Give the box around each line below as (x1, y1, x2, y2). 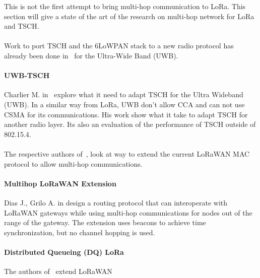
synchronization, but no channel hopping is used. (4, 227, 155, 237)
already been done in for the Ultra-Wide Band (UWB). (4, 50, 178, 60)
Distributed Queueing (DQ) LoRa (4, 246, 124, 257)
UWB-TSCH (4, 70, 50, 81)
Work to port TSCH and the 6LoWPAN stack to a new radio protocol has (4, 40, 234, 51)
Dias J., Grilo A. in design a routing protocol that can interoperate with (4, 197, 228, 207)
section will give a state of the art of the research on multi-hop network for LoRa (4, 11, 254, 21)
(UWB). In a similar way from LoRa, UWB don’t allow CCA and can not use (4, 99, 245, 109)
